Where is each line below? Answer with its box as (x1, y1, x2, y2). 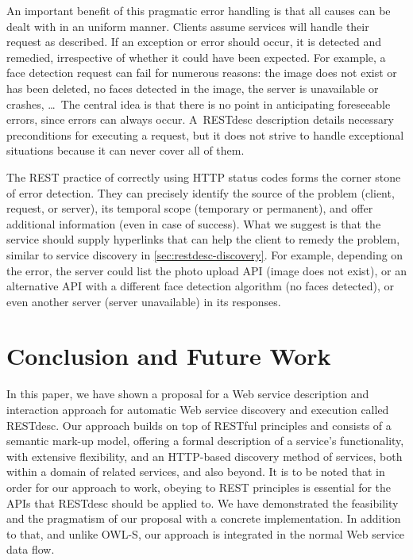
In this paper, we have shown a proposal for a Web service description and (6, 385, 369, 402)
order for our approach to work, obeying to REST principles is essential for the (6, 478, 392, 495)
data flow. (6, 541, 55, 558)
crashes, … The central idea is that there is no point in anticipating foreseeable (6, 95, 391, 112)
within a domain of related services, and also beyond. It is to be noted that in (6, 463, 385, 480)
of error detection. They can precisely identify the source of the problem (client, (6, 184, 395, 201)
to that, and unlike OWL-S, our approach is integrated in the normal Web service (6, 525, 405, 542)
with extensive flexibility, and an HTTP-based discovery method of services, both (6, 447, 403, 464)
